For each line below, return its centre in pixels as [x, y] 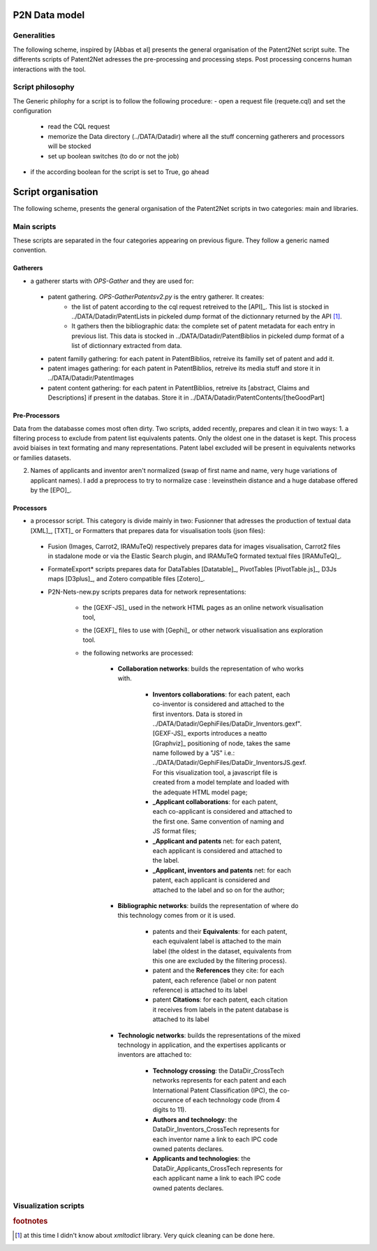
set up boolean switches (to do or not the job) [113, 156]
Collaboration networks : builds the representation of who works [210, 668]
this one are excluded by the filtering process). [220, 960]
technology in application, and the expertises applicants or [202, 1045]
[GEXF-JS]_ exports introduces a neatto [210, 733]
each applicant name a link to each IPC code [217, 1178]
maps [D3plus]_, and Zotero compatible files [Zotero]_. [126, 579]
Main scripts [35, 226]
